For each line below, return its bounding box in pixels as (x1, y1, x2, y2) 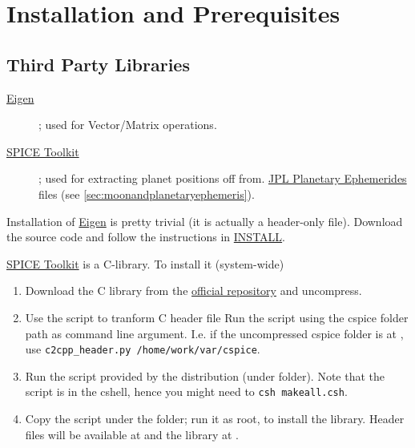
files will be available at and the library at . (25, 426, 239, 442)
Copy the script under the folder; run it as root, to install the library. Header (25, 410, 405, 427)
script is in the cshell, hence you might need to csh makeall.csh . (25, 383, 348, 400)
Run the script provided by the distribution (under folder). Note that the (25, 367, 385, 384)
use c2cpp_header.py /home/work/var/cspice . (25, 341, 260, 357)
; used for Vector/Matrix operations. (38, 116, 217, 133)
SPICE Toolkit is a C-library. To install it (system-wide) (6, 255, 284, 272)
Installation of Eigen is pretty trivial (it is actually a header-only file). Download (6, 212, 403, 229)
